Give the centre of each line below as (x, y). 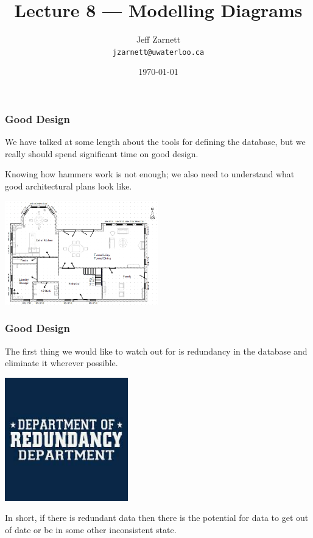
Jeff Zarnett (158, 39)
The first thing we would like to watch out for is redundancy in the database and (156, 351)
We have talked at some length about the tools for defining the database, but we (155, 142)
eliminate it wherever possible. (62, 363)
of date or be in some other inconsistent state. (91, 529)
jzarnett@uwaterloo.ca (158, 52)
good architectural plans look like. (69, 186)
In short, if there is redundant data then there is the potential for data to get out (157, 518)
